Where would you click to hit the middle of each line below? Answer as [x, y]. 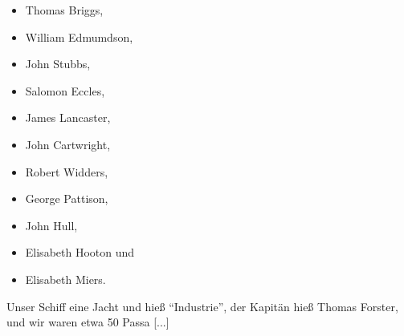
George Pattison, [67, 198]
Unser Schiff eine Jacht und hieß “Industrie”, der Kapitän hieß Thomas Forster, [202, 306]
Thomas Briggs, [64, 10]
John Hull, [51, 225]
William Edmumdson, [79, 36]
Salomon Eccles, [65, 90]
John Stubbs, [58, 64]
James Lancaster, [68, 117]
